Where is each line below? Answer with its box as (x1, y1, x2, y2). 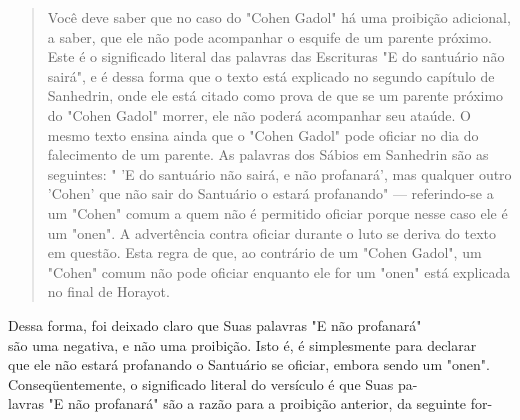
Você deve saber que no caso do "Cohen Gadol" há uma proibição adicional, (47, 7, 511, 27)
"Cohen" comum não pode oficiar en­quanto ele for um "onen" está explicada (47, 261, 511, 282)
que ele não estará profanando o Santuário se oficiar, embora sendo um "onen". (8, 354, 490, 375)
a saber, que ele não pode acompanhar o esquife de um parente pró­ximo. (47, 26, 492, 47)
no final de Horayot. (47, 281, 170, 302)
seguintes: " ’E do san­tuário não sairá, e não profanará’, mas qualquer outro (47, 163, 512, 184)
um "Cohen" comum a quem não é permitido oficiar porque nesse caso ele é (47, 202, 508, 223)
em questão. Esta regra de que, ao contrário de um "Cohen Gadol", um (47, 242, 482, 263)
